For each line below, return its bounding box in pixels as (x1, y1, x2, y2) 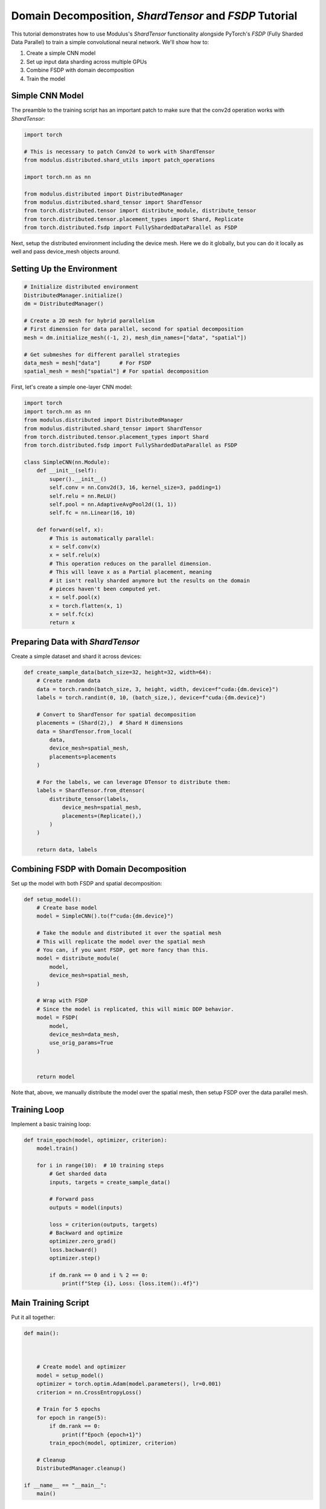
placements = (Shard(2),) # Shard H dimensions (36, 719, 184, 727)
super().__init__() (49, 476, 107, 482)
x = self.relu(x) (49, 552, 101, 558)
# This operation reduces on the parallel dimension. (49, 560, 212, 567)
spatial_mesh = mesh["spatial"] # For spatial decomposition (24, 368, 209, 375)
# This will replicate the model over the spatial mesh (36, 938, 206, 945)
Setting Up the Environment (11, 264, 118, 274)
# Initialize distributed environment (24, 284, 139, 290)
